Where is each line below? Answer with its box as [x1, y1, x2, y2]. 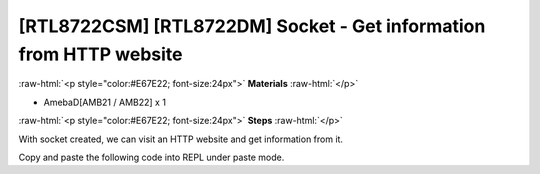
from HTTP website [18, 43, 183, 65]
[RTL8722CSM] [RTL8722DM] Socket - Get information [18, 15, 486, 37]
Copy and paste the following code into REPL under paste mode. [18, 151, 285, 163]
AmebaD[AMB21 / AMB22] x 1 [43, 96, 167, 108]
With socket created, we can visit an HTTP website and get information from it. [18, 133, 344, 145]
